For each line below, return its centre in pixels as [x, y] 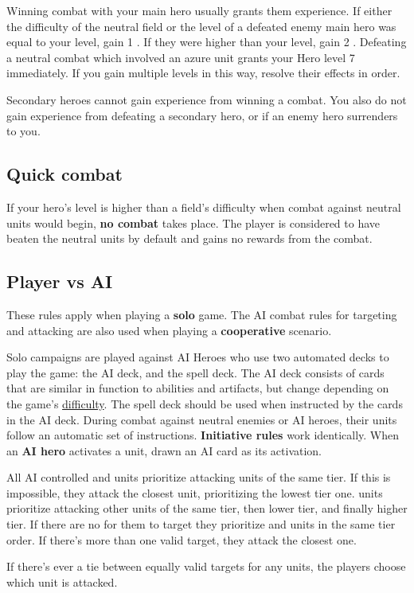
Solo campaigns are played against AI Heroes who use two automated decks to [198, 357]
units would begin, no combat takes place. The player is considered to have [193, 222]
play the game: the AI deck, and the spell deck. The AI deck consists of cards [195, 372]
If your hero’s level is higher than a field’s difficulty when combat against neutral [204, 207]
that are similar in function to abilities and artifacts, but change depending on [198, 388]
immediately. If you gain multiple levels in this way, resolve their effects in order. [203, 73]
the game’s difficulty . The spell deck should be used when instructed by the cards [205, 403]
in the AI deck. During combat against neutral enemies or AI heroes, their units [202, 419]
